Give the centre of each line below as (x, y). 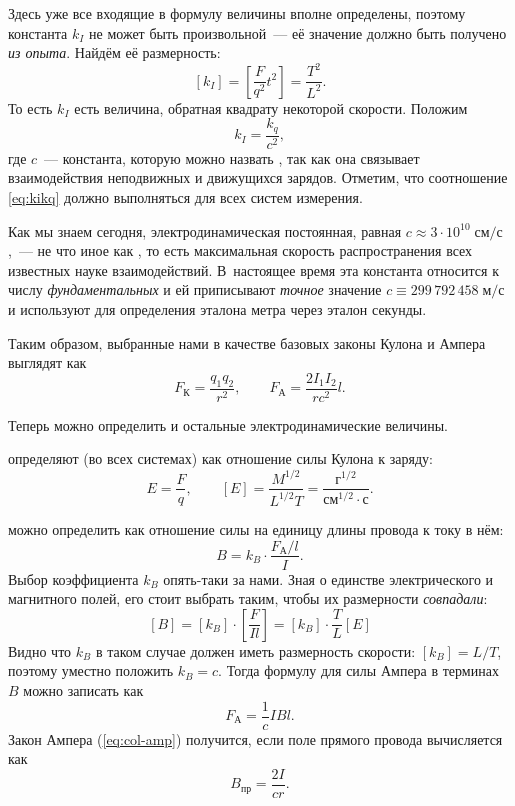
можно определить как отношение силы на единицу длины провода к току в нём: (256, 528)
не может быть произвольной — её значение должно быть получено (298, 32)
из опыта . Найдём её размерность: (114, 52)
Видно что (40, 650)
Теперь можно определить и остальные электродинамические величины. (228, 424)
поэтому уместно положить (91, 670)
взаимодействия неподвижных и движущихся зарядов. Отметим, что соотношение (258, 177)
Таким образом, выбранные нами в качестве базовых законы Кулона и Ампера (247, 342)
